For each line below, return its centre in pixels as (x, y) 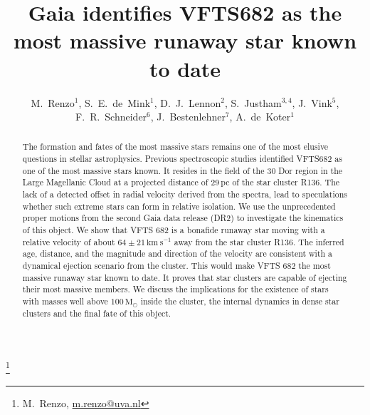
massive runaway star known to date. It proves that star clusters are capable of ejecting (185, 277)
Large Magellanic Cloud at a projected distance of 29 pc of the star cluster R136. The (181, 182)
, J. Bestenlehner (188, 117)
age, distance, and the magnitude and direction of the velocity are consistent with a (178, 253)
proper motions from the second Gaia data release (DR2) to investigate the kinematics (183, 218)
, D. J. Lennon (187, 102)
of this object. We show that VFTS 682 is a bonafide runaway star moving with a (174, 230)
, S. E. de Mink (115, 102)
